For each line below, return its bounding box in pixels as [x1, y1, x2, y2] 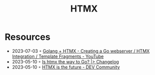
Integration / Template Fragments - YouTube [12, 53, 104, 59]
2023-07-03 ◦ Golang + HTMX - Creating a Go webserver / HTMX [12, 48, 150, 54]
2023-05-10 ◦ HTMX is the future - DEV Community [12, 64, 120, 70]
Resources [5, 31, 51, 43]
